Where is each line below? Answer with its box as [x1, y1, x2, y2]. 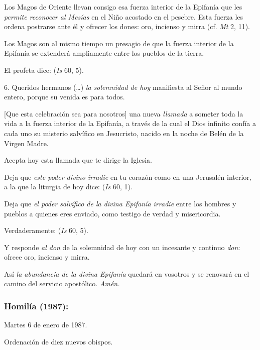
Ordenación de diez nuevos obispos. [4, 336, 113, 346]
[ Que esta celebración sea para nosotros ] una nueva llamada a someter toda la [4, 108, 243, 119]
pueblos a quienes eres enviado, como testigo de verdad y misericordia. [4, 208, 221, 218]
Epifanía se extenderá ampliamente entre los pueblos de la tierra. [4, 48, 204, 58]
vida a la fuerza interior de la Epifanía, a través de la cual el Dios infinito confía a [4, 118, 256, 129]
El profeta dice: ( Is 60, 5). [4, 64, 84, 75]
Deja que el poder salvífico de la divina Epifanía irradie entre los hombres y [4, 198, 236, 208]
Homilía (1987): [4, 299, 69, 312]
